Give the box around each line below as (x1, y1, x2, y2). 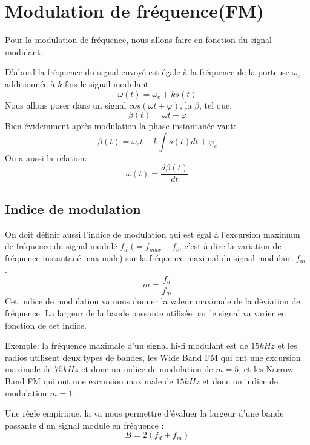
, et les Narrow (239, 363, 294, 375)
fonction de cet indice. (5, 318, 87, 331)
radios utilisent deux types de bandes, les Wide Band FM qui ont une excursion (5, 350, 301, 363)
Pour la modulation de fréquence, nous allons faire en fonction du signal (5, 33, 272, 46)
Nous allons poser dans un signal (5, 98, 127, 111)
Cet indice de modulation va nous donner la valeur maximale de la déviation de (5, 295, 300, 307)
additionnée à (5, 77, 55, 90)
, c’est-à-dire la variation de (179, 239, 282, 252)
